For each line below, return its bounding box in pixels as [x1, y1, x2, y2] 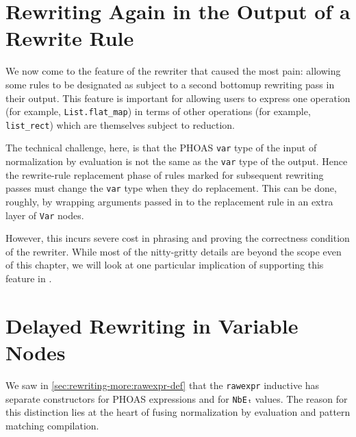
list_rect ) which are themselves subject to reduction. [5, 117, 236, 132]
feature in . [5, 271, 52, 285]
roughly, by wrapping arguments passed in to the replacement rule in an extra [5, 194, 333, 208]
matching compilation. [5, 418, 99, 432]
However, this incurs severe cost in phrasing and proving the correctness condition [5, 231, 350, 245]
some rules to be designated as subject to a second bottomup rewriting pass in [5, 77, 335, 91]
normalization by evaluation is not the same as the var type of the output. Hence [5, 154, 348, 168]
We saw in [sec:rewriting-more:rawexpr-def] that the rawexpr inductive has [5, 377, 320, 392]
